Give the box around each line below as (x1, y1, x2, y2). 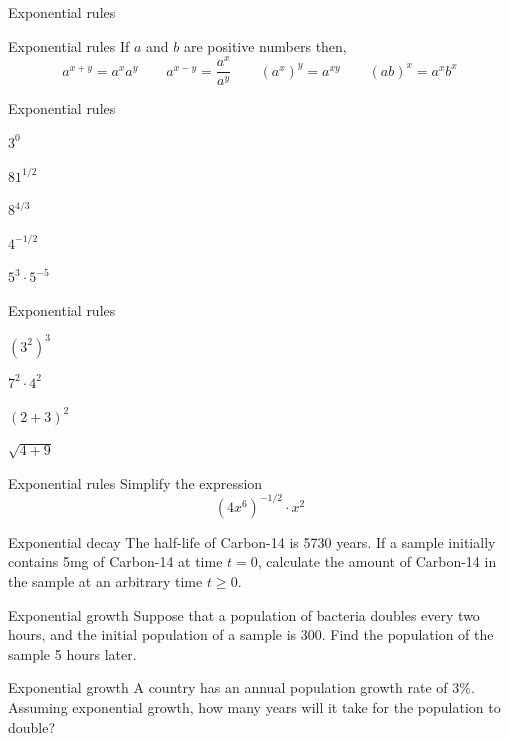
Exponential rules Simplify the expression (8, 472, 263, 493)
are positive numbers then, (183, 35, 347, 56)
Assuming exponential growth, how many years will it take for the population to (8, 697, 501, 718)
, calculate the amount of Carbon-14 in (257, 551, 497, 572)
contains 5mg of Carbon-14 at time (8, 551, 223, 572)
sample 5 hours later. (8, 643, 137, 664)
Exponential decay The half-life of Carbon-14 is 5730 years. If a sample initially (8, 531, 496, 552)
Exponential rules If (8, 35, 130, 56)
